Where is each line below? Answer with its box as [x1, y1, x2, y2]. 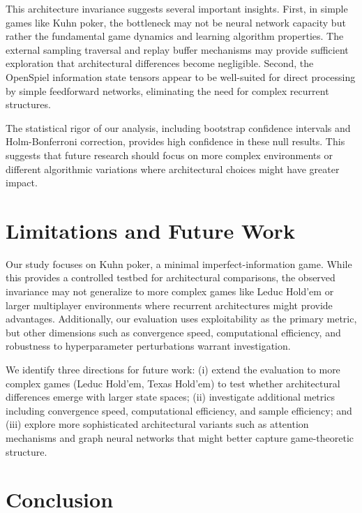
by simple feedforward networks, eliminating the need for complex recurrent [6, 83, 329, 98]
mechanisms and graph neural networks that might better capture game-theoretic [6, 430, 354, 445]
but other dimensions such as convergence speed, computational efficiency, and [6, 325, 341, 339]
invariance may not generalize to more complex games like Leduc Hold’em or [6, 284, 334, 299]
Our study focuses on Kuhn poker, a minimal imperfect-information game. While [6, 256, 352, 271]
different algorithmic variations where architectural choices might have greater [6, 161, 340, 176]
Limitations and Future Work [6, 216, 295, 244]
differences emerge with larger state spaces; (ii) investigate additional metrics [6, 389, 335, 404]
